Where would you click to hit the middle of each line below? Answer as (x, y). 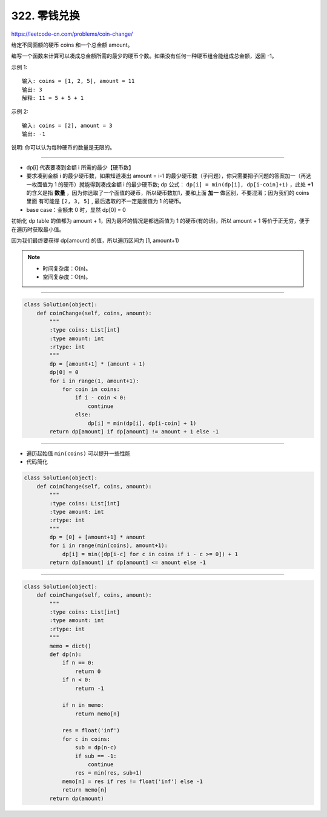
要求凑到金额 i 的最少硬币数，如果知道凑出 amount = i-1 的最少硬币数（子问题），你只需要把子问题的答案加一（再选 (169, 176)
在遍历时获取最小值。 (38, 229)
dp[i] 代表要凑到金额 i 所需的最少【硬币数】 (80, 167)
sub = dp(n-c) (96, 748)
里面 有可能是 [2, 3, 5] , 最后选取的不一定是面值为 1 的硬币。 (105, 201)
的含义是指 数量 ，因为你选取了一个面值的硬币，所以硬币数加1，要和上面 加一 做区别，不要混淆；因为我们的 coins (168, 193)
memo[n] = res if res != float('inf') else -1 (132, 781)
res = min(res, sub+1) (108, 773)
